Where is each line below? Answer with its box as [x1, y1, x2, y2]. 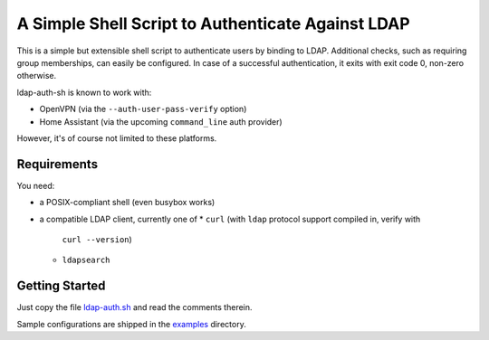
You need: [16, 180, 55, 191]
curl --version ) [62, 233, 133, 244]
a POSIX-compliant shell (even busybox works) [39, 197, 216, 208]
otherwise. [16, 71, 57, 81]
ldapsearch [62, 255, 110, 266]
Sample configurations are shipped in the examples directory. [16, 318, 246, 329]
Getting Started [16, 279, 106, 294]
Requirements [16, 156, 99, 172]
